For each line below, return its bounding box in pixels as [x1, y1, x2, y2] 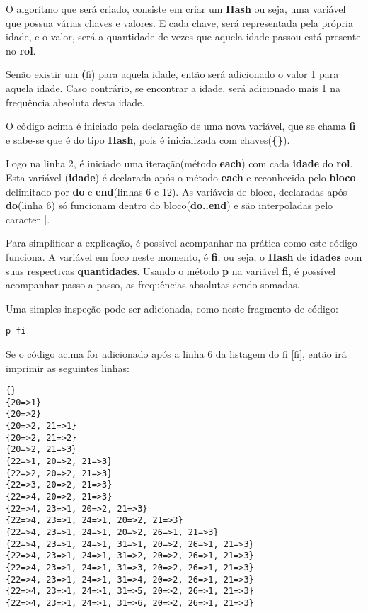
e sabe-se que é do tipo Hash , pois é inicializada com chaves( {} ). [6, 132, 290, 147]
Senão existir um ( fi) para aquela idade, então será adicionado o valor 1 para [6, 67, 339, 81]
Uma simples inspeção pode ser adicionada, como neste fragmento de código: [6, 300, 338, 315]
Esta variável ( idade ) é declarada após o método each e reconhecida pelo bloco [6, 169, 356, 184]
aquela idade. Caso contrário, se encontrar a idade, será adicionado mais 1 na [6, 80, 340, 95]
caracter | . [6, 211, 50, 226]
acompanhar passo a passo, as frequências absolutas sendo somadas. [6, 277, 300, 292]
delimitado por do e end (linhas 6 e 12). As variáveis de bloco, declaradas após [6, 184, 347, 198]
